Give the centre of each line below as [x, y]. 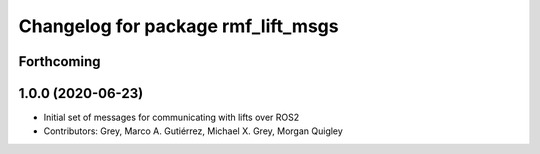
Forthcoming [59, 61]
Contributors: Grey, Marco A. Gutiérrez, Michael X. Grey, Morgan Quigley [193, 131]
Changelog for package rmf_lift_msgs [178, 26]
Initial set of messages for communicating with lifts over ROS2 [171, 117]
